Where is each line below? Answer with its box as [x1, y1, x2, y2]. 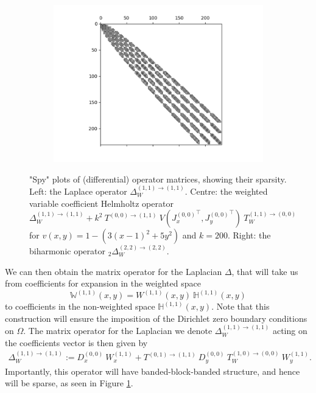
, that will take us [231, 265, 298, 277]
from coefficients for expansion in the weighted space [5, 277, 201, 290]
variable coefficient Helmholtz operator [29, 196, 174, 209]
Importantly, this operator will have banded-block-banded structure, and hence [5, 364, 300, 377]
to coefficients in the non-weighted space [5, 300, 155, 313]
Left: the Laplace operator [29, 185, 127, 197]
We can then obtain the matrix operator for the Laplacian [5, 265, 222, 277]
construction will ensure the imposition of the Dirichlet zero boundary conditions [5, 311, 307, 324]
